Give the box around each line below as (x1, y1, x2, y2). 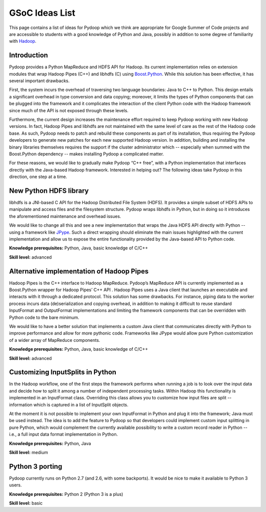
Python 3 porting (9, 462, 63, 471)
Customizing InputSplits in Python (9, 368, 117, 376)
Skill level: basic (9, 500, 43, 506)
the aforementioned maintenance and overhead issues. (9, 213, 122, 219)
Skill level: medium (9, 449, 48, 455)
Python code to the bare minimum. (9, 314, 80, 320)
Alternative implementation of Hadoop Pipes (9, 267, 149, 275)
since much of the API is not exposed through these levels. (9, 107, 129, 113)
